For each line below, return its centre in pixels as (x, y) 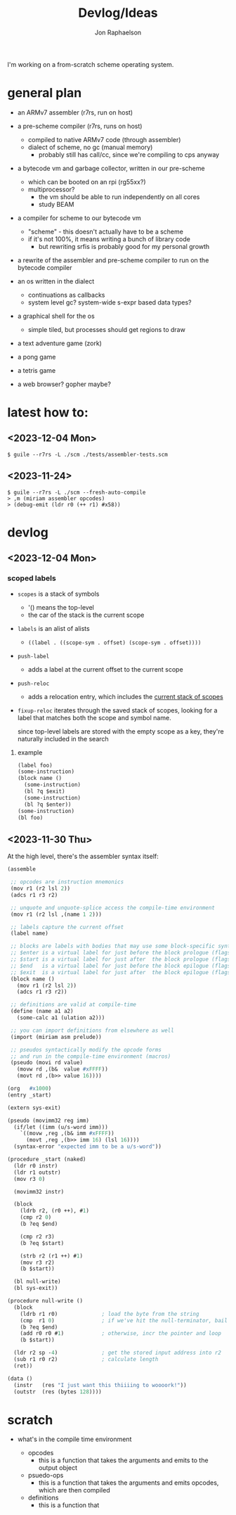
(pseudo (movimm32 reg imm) (48, 1120)
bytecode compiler (45, 267)
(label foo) (35, 765)
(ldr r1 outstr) (37, 1172)
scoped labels (32, 578)
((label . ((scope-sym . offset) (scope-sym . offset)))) (114, 643)
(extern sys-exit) (34, 1108)
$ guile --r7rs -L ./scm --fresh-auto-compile (77, 492)
